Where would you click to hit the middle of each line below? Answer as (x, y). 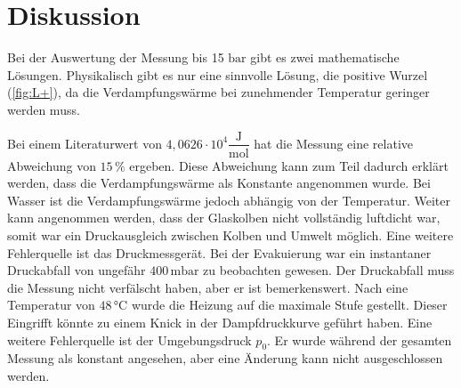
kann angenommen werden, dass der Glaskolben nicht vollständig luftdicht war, (224, 218)
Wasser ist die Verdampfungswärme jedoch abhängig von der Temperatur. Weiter (229, 200)
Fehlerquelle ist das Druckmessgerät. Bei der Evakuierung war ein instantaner (219, 252)
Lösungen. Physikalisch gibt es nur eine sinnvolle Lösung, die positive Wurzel (218, 74)
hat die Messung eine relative (334, 143)
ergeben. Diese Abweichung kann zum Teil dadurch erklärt (289, 165)
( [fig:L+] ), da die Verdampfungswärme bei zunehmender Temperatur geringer (218, 92)
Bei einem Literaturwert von (85, 143)
